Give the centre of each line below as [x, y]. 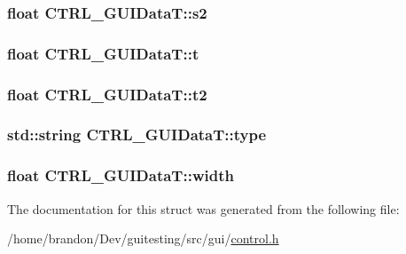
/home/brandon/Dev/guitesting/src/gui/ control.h [143, 238]
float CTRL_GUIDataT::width [121, 175]
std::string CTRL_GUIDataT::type [137, 135]
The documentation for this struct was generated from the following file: [203, 208]
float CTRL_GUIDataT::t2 [107, 94]
